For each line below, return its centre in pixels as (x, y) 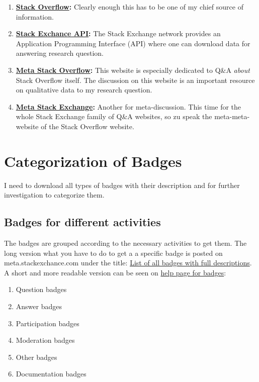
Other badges (36, 357)
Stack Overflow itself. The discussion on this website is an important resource (135, 80)
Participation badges (48, 323)
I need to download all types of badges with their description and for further (122, 185)
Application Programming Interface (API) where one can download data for (133, 43)
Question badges (41, 289)
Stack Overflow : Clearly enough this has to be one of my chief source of (129, 7)
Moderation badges (45, 340)
